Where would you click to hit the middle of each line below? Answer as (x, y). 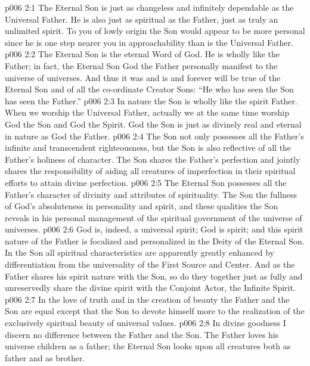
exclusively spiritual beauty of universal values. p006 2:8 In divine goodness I (145, 323)
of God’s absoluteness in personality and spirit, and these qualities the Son (142, 206)
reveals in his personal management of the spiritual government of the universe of (154, 217)
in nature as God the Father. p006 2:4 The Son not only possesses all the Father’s (154, 136)
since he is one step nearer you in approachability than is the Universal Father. (149, 42)
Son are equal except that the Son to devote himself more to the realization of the (155, 311)
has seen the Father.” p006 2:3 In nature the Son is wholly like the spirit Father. (151, 100)
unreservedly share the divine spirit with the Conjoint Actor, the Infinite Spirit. (150, 288)
